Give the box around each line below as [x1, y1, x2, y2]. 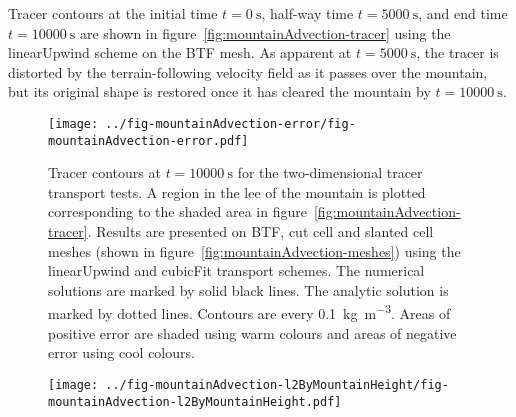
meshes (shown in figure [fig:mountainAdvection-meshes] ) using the [48, 240, 461, 261]
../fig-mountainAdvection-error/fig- [105, 116, 356, 131]
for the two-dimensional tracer [237, 162, 423, 183]
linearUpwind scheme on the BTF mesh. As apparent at [8, 42, 352, 63]
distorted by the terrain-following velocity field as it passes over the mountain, [8, 61, 488, 82]
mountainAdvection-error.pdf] [48, 133, 249, 148]
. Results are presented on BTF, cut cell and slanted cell [87, 221, 434, 242]
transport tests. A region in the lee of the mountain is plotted [48, 181, 426, 202]
